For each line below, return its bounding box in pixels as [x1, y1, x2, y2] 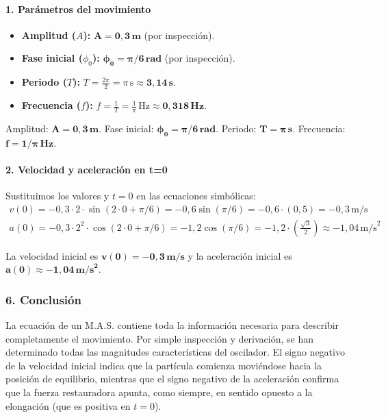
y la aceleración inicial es [188, 248, 292, 262]
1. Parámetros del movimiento [5, 1, 151, 16]
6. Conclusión [5, 291, 81, 308]
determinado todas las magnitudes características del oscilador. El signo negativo [5, 345, 345, 359]
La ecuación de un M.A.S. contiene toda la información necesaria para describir [5, 318, 339, 332]
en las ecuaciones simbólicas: [136, 188, 256, 203]
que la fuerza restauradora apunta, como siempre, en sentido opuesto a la [5, 385, 313, 399]
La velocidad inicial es [5, 248, 99, 262]
